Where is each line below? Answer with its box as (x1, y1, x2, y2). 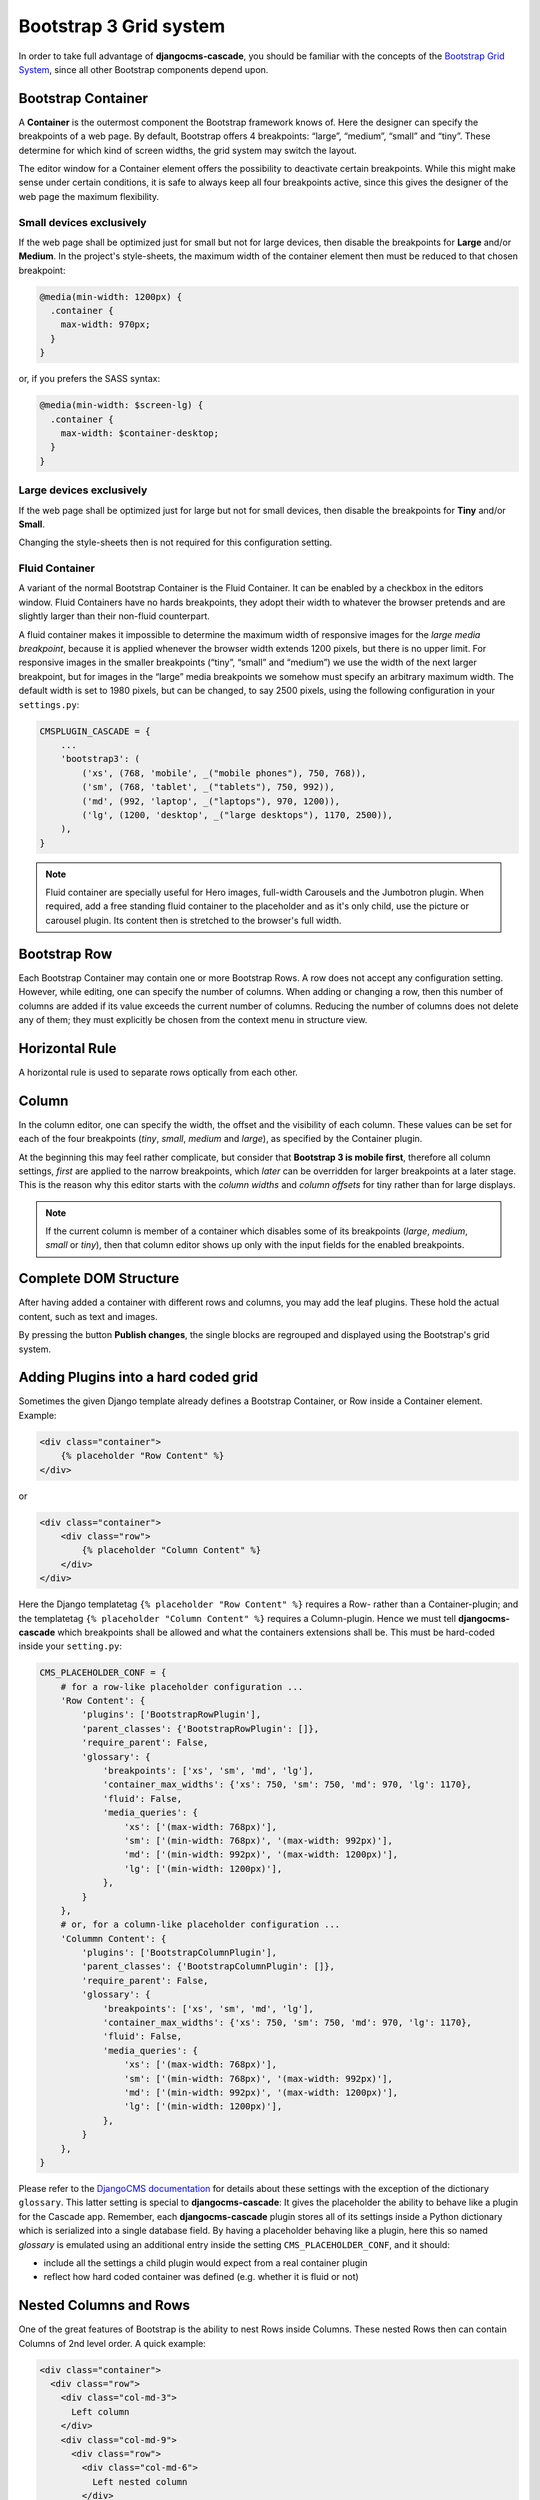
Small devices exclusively (18, 215, 147, 229)
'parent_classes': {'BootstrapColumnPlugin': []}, (81, 1961, 335, 1972)
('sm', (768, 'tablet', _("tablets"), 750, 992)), (81, 781, 335, 793)
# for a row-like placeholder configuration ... (60, 1681, 304, 1692)
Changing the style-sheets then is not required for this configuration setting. (18, 536, 333, 549)
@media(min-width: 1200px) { (39, 291, 183, 302)
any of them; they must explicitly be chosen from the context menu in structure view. (18, 1013, 368, 1025)
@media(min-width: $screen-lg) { (39, 400, 204, 411)
